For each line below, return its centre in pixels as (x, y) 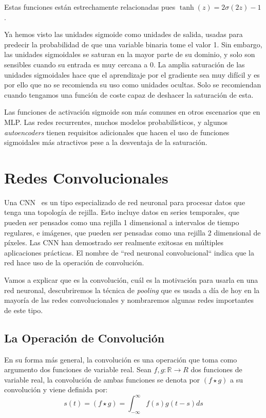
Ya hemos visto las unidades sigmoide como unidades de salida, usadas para (123, 34)
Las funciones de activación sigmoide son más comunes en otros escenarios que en (132, 112)
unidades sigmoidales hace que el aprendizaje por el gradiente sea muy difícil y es (132, 74)
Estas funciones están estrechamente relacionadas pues (90, 7)
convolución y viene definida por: (56, 389)
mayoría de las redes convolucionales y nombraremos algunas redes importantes (129, 300)
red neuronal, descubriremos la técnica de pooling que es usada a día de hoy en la (132, 290)
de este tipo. (24, 310)
